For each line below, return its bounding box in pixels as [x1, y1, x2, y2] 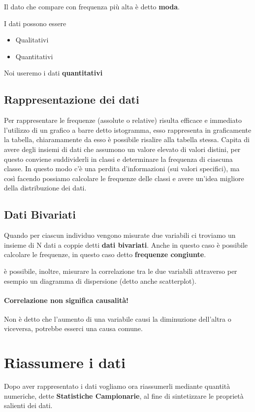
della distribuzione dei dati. [4, 183, 87, 193]
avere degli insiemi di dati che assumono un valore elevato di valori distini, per [4, 144, 241, 154]
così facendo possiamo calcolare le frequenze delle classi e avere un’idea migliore [4, 173, 244, 183]
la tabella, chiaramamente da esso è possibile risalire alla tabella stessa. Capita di [4, 134, 250, 145]
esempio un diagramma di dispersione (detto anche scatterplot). [4, 275, 196, 286]
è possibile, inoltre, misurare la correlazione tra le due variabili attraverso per [4, 265, 237, 276]
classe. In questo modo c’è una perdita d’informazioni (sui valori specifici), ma [4, 163, 240, 174]
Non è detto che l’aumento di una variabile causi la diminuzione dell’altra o [4, 313, 231, 324]
